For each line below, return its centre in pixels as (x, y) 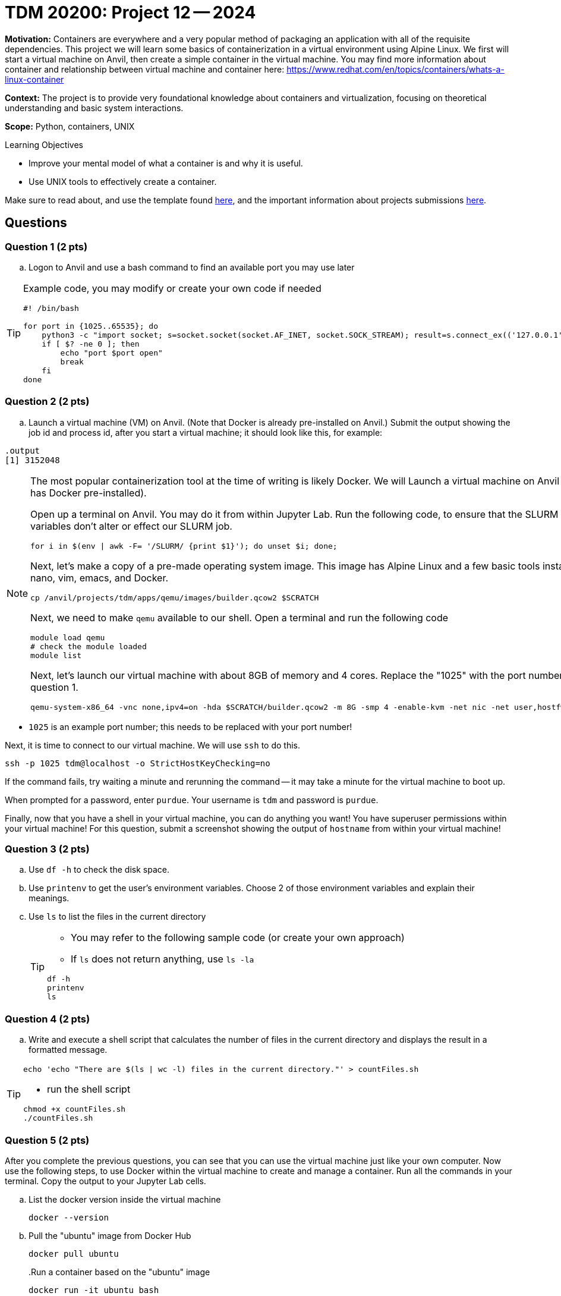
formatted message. (68, 1050)
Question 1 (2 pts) (46, 246)
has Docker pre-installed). (89, 493)
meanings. (49, 898)
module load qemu (68, 637)
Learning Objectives (44, 144)
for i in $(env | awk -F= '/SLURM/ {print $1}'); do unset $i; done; (184, 546)
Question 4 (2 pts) (48, 1019)
